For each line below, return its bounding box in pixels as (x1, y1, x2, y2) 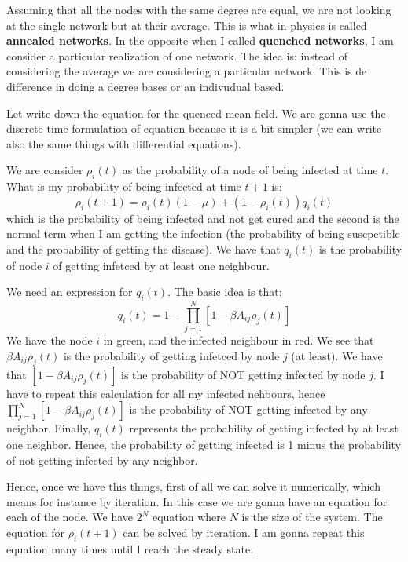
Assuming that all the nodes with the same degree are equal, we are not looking (6, 2, 391, 17)
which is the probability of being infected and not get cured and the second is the (6, 210, 399, 226)
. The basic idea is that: (167, 283, 282, 300)
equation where (152, 509, 226, 525)
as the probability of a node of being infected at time (122, 162, 378, 178)
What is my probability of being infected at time (6, 178, 241, 195)
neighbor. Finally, (6, 420, 91, 436)
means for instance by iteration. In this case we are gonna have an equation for (6, 493, 388, 509)
